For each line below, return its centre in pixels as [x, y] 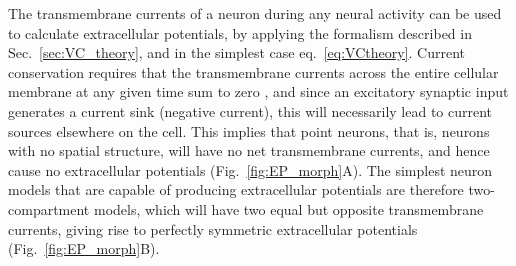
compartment [49, 208]
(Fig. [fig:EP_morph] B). [84, 248]
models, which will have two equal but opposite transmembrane [288, 208]
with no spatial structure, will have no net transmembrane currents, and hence [249, 150]
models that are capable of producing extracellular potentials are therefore [236, 189]
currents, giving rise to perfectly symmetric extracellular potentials [213, 228]
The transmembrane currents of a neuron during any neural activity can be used [255, 13]
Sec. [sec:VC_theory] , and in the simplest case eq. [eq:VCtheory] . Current [237, 52]
